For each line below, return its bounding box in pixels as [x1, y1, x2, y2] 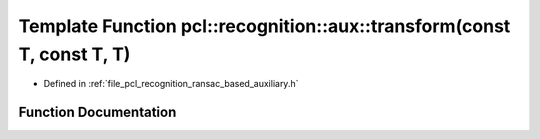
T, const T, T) [18, 43, 131, 65]
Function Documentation [18, 104, 177, 121]
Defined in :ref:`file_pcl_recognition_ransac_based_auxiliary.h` [43, 78, 299, 90]
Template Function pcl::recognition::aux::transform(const [18, 15, 511, 37]
